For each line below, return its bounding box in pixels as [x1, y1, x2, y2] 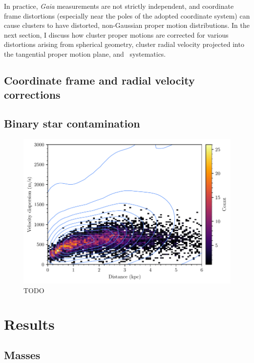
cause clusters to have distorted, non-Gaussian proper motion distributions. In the [4, 20, 250, 30]
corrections [4, 87, 61, 102]
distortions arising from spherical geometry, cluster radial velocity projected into [4, 39, 244, 49]
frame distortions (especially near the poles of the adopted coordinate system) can [4, 10, 250, 21]
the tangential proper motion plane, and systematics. [4, 48, 166, 59]
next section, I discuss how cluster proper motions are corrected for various [4, 29, 229, 40]
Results [4, 314, 55, 334]
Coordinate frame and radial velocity [4, 72, 195, 87]
